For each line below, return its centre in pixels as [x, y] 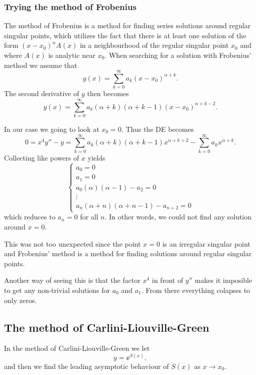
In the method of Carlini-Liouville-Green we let [77, 348]
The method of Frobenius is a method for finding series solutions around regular [127, 25]
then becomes [108, 93]
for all [89, 217]
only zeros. [21, 300]
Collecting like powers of [42, 157]
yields [96, 157]
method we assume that [41, 65]
